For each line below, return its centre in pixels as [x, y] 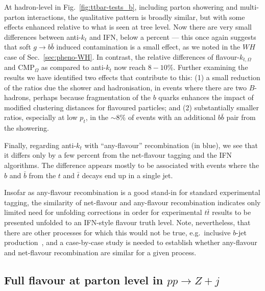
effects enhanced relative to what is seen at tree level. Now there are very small [128, 27]
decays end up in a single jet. [127, 175]
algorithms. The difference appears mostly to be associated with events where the [132, 165]
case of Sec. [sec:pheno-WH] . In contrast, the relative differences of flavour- [122, 56]
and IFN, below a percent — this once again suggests [173, 37]
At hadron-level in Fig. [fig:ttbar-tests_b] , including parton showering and [121, 7]
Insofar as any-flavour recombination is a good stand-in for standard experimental [132, 192]
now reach [130, 67]
